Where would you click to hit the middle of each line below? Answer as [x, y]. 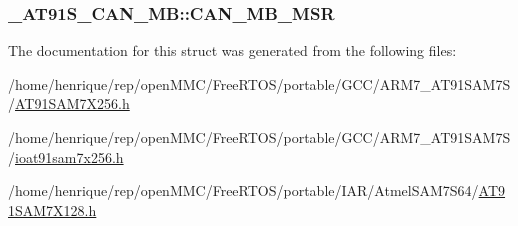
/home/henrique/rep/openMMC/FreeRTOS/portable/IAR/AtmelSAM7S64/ [243, 190]
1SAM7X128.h [52, 209]
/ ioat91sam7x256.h [66, 156]
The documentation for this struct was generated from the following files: [232, 50]
